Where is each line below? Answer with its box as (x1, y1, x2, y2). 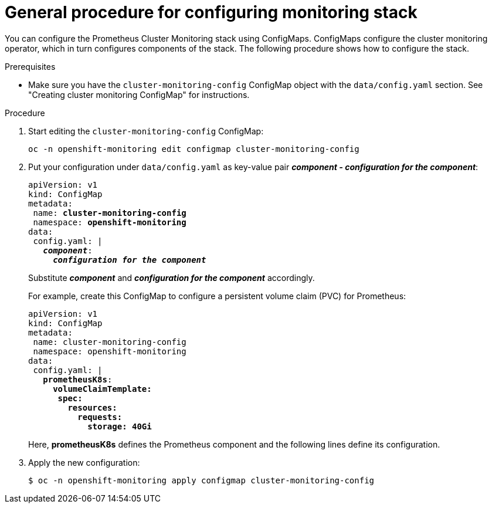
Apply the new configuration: (28, 457, 140, 468)
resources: (67, 402, 117, 412)
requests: (77, 412, 123, 422)
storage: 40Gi (87, 421, 152, 431)
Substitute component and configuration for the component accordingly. (28, 272, 315, 283)
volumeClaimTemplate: (53, 384, 152, 394)
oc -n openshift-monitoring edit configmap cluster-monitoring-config (28, 144, 359, 154)
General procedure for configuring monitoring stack (5, 2, 418, 22)
